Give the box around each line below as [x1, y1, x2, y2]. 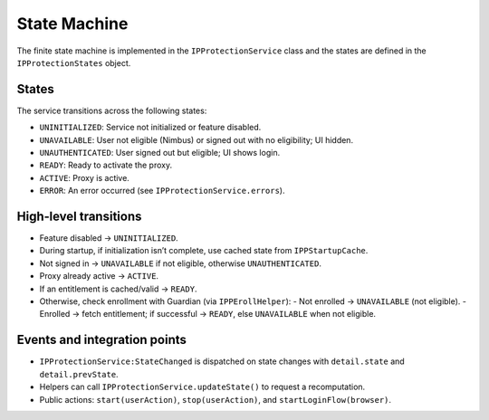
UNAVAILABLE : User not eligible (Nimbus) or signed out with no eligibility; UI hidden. [39, 134, 353, 145]
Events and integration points [16, 332, 187, 348]
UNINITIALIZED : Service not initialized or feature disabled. [39, 122, 262, 133]
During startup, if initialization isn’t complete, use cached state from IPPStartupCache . [39, 245, 369, 256]
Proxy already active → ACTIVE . [39, 271, 158, 282]
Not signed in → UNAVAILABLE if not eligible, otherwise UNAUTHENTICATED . [39, 258, 321, 269]
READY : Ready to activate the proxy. [39, 159, 172, 171]
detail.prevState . [39, 368, 119, 379]
